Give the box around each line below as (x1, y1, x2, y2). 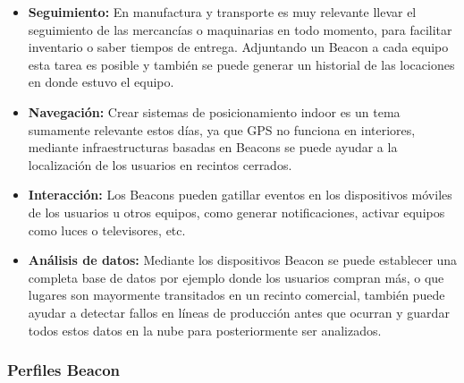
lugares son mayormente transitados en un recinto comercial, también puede (28, 285, 445, 304)
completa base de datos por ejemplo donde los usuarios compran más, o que (28, 268, 444, 286)
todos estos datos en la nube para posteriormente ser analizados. (28, 320, 382, 339)
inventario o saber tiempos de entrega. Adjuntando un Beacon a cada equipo (28, 38, 449, 56)
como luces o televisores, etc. (28, 220, 186, 239)
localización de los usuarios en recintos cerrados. (28, 155, 292, 174)
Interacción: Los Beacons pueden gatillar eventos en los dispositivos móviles (28, 185, 452, 204)
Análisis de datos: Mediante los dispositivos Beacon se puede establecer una (28, 251, 458, 269)
